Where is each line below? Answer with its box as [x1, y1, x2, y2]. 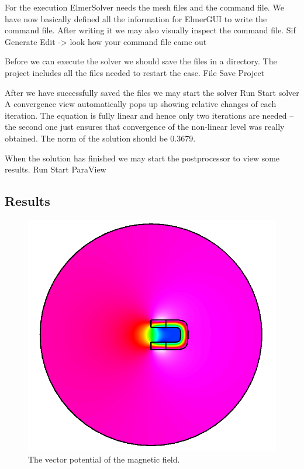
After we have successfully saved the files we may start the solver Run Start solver [5, 86, 299, 98]
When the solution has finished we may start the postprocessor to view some [5, 151, 280, 164]
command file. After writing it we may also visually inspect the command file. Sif [5, 24, 296, 36]
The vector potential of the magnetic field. [28, 453, 180, 465]
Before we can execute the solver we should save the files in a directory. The [5, 55, 277, 67]
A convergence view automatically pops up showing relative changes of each [5, 98, 277, 110]
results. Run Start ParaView [5, 163, 106, 175]
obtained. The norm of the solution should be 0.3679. [5, 132, 196, 144]
